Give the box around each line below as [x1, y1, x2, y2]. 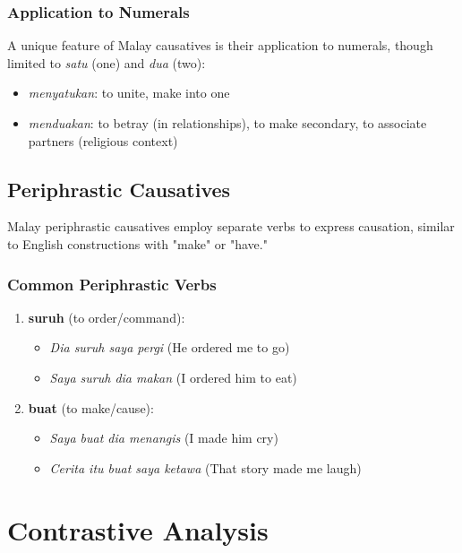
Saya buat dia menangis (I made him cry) [49, 428, 278, 447]
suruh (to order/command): [28, 307, 185, 326]
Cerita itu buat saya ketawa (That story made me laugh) [49, 458, 362, 477]
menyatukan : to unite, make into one [28, 83, 230, 102]
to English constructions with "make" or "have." [7, 234, 268, 253]
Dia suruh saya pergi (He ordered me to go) [49, 338, 290, 357]
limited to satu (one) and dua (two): [7, 53, 206, 72]
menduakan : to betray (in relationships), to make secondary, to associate [28, 114, 427, 132]
